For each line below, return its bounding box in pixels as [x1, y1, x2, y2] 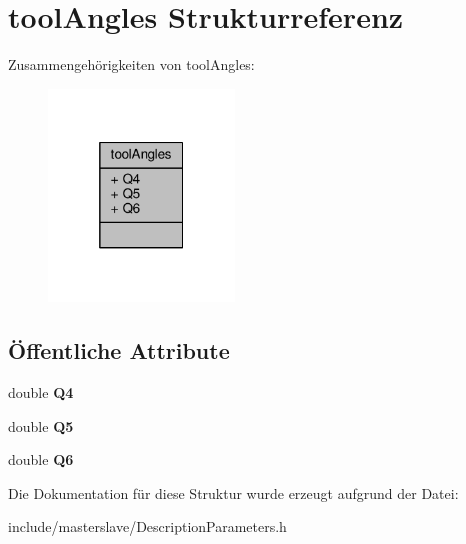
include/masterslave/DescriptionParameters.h [8, 516, 287, 537]
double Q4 [8, 382, 74, 403]
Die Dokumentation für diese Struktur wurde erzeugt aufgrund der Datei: [8, 482, 459, 503]
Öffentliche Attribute [8, 335, 230, 366]
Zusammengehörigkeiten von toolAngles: [8, 54, 255, 75]
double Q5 [8, 415, 74, 436]
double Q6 [8, 449, 74, 470]
